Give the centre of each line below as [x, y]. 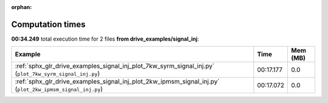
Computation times [48, 24]
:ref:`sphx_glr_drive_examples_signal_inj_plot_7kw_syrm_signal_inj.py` [115, 66]
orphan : [22, 7]
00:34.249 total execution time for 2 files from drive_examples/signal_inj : [105, 39]
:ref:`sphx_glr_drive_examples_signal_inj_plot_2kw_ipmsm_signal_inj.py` [117, 82]
